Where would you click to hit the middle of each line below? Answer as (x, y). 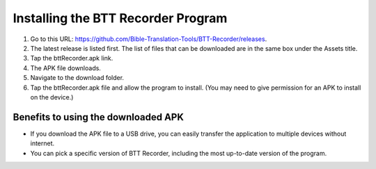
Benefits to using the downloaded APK (99, 117)
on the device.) (52, 97)
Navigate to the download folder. (77, 78)
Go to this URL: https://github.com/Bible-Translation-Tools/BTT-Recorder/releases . (149, 39)
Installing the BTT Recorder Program (120, 18)
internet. (42, 143)
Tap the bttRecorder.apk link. (72, 58)
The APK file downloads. (65, 68)
